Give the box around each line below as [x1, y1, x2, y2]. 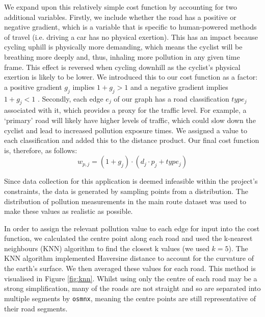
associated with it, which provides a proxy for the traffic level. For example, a [4, 105, 247, 115]
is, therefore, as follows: [4, 144, 77, 155]
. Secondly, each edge [37, 93, 103, 104]
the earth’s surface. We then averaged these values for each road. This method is [4, 263, 256, 274]
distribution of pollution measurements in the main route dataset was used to [4, 196, 247, 206]
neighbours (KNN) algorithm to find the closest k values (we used [4, 242, 209, 253]
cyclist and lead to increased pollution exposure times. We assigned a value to [4, 125, 247, 135]
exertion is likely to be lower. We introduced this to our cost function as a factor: [4, 71, 258, 82]
